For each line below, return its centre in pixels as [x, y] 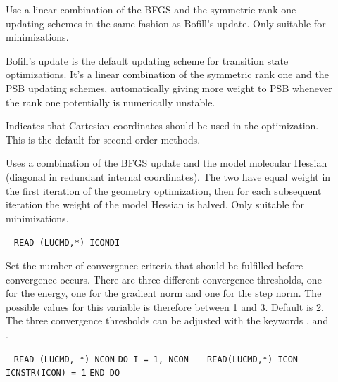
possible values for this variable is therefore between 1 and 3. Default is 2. [165, 306]
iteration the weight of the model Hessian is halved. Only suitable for [155, 204]
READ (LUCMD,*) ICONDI [67, 243]
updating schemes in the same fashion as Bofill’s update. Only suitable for [166, 23]
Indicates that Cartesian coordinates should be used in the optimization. [162, 126]
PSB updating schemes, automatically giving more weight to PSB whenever [169, 88]
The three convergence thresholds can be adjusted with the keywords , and [167, 320]
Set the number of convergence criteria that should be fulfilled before [155, 265]
